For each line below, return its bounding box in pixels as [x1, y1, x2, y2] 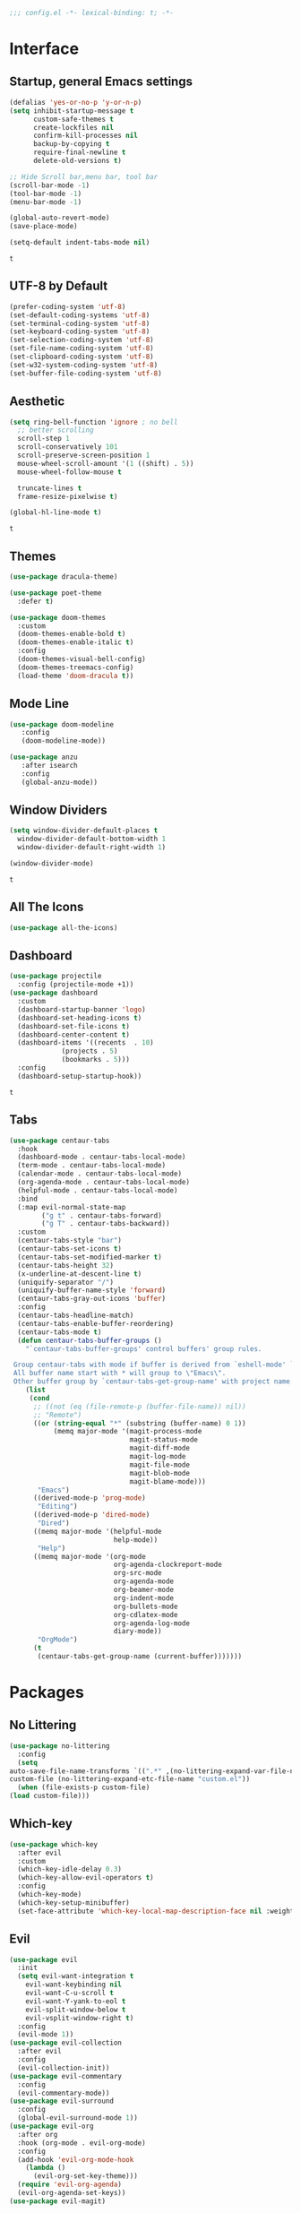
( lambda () [25, 2164, 66, 2173]
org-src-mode [113, 1569, 163, 1578]
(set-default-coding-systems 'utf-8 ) [9, 310, 150, 320]
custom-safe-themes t [32, 115, 115, 124]
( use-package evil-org [9, 2122, 94, 2131]
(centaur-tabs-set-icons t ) [17, 1244, 123, 1253]
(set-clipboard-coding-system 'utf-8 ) [9, 352, 154, 362]
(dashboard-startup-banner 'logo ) [17, 1004, 146, 1014]
